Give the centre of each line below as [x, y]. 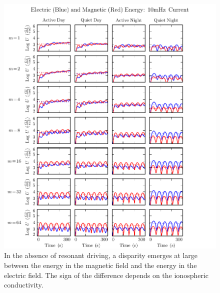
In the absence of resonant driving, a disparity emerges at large [101, 255]
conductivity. [24, 285]
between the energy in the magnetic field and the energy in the [100, 265]
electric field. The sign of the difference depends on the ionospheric [106, 275]
